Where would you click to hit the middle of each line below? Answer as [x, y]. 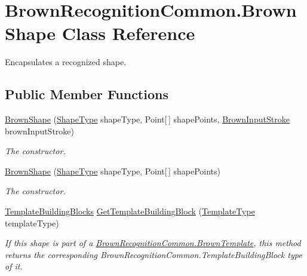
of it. [14, 266]
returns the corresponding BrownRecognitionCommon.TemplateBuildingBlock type [153, 254]
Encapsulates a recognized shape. [66, 62]
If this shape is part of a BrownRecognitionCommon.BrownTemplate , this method [153, 243]
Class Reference [128, 33]
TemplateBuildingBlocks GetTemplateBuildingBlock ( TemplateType [130, 211]
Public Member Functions [87, 94]
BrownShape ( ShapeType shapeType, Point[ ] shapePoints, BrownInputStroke [147, 119]
